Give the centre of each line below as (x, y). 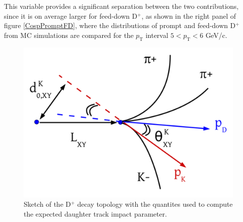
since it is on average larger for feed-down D (71, 16)
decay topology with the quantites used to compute (155, 204)
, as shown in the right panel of (189, 16)
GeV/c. (216, 35)
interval (157, 35)
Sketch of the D (47, 204)
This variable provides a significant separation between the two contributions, (121, 6)
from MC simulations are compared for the (69, 35)
